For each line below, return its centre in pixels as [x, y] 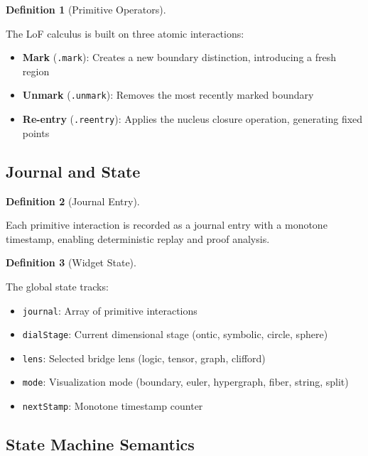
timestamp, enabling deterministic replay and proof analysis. [138, 238]
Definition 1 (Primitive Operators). [86, 9]
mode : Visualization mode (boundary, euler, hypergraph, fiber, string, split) [185, 382]
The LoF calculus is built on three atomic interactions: [125, 33]
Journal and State [73, 171]
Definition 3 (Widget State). [71, 262]
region [36, 71]
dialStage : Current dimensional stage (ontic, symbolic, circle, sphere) [175, 334]
